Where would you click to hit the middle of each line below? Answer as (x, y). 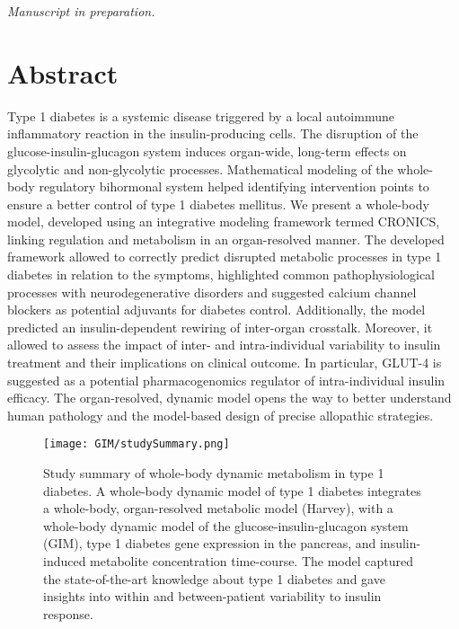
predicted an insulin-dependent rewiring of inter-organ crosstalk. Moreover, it (220, 327)
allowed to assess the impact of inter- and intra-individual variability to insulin (224, 345)
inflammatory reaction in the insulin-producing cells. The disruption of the (213, 133)
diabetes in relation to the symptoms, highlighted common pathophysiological (221, 275)
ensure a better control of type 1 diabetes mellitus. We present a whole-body (218, 204)
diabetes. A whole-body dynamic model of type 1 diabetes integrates (232, 490)
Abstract (63, 72)
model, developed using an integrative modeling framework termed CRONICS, (224, 221)
